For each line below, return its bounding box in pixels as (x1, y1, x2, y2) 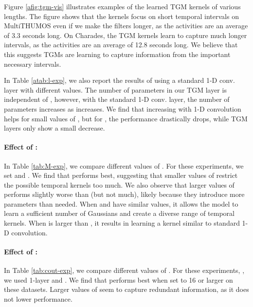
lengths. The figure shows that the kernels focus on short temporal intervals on (4, 11, 239, 21)
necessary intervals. (4, 58, 61, 69)
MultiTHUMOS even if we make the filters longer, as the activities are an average (4, 20, 248, 31)
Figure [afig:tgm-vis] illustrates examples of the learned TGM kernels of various (4, 1, 241, 11)
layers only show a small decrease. (4, 123, 105, 133)
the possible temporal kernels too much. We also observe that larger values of (4, 179, 235, 190)
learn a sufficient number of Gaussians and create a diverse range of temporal (4, 208, 235, 218)
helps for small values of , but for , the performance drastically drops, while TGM (4, 113, 248, 123)
